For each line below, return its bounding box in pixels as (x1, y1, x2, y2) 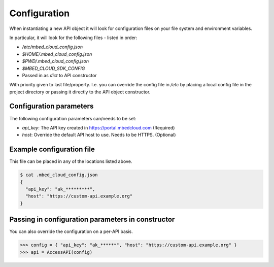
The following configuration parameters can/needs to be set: (9, 115, 136, 121)
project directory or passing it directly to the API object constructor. (9, 89, 151, 95)
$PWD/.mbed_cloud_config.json (22, 58, 89, 64)
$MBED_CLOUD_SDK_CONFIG (22, 65, 85, 71)
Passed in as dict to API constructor (22, 72, 97, 78)
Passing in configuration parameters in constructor (9, 215, 175, 224)
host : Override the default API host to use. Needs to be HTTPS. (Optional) (22, 132, 176, 138)
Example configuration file (9, 145, 95, 154)
